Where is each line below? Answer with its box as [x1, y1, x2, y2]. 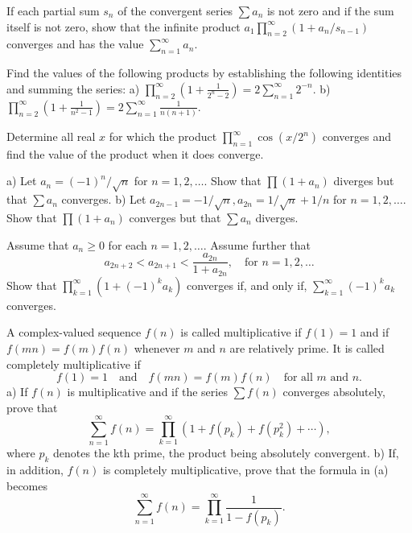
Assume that [6, 236, 69, 253]
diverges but [333, 172, 394, 189]
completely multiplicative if [6, 355, 141, 372]
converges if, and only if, [186, 276, 307, 293]
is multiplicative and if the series [67, 383, 228, 400]
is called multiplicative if [180, 324, 302, 341]
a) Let [6, 172, 37, 189]
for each [108, 236, 147, 253]
